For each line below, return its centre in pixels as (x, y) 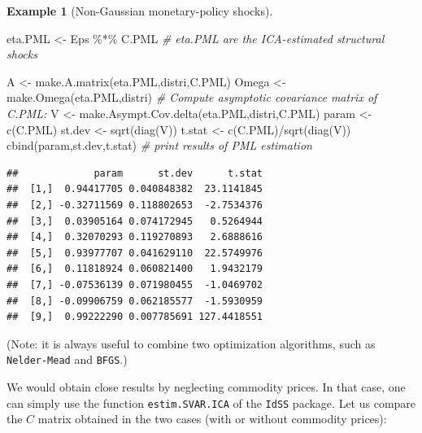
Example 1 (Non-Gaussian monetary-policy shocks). (140, 11)
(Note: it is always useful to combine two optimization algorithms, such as (191, 343)
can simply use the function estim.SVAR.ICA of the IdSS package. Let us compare (211, 402)
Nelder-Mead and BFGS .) (67, 359)
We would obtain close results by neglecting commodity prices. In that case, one (206, 386)
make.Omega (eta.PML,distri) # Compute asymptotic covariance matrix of (192, 97)
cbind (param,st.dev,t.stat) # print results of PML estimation (159, 145)
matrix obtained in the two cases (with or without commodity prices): (212, 419)
